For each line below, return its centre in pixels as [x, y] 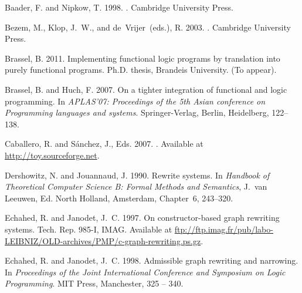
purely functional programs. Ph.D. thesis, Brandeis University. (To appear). [141, 70]
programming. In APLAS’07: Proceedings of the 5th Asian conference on [135, 101]
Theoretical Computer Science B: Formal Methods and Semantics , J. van [136, 186]
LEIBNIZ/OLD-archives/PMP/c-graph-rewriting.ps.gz [103, 240]
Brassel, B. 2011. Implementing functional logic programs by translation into [142, 58]
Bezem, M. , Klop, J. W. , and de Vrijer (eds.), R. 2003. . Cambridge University [148, 27]
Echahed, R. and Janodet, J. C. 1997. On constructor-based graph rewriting [142, 218]
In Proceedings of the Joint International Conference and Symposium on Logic [145, 272]
